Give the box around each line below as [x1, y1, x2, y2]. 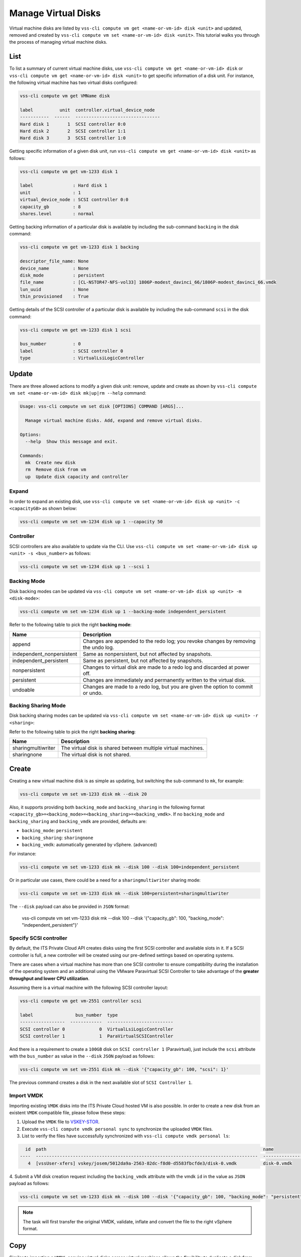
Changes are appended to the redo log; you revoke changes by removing [83, 638, 256, 645]
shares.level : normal [20, 211, 94, 217]
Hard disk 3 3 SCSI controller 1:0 [20, 135, 126, 141]
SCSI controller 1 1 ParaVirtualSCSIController [20, 1033, 174, 1039]
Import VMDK [9, 1092, 44, 1099]
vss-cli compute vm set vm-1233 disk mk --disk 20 [20, 791, 147, 797]
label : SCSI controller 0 [20, 348, 123, 354]
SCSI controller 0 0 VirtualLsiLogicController [20, 1026, 174, 1032]
